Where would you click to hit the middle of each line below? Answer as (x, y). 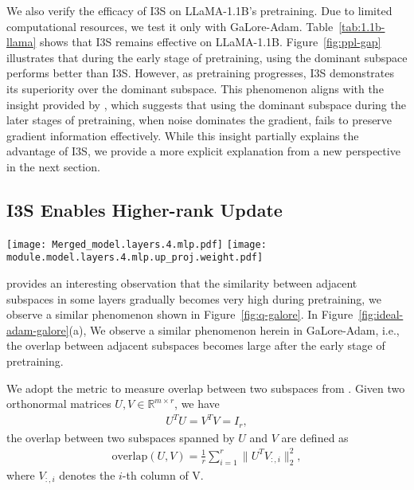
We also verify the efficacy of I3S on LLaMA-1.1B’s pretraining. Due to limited (199, 10)
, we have (197, 404)
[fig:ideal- (381, 314)
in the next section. (53, 166)
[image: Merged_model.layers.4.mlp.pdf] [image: (137, 244)
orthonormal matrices (59, 404)
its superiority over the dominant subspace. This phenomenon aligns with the (195, 88)
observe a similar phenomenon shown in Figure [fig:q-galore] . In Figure (180, 314)
